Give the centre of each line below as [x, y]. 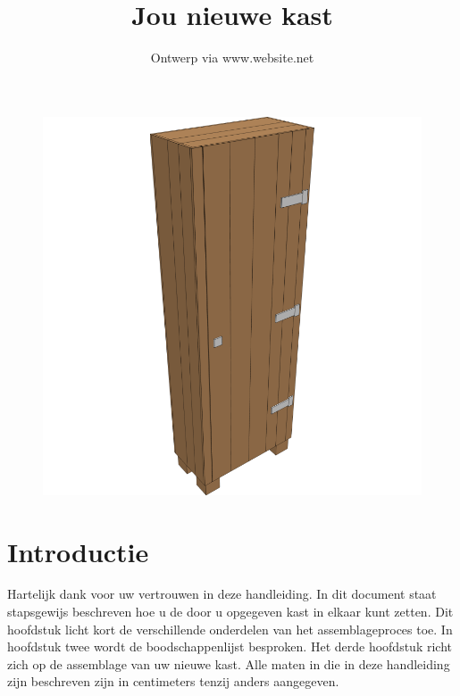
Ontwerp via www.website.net [232, 58]
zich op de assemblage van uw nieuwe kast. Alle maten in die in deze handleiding [229, 663]
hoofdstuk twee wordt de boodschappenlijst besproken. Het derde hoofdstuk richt [230, 646]
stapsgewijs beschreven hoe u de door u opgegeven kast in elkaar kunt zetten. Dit [230, 612]
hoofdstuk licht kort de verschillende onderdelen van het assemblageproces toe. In [230, 629]
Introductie [78, 551]
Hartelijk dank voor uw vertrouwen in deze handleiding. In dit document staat [222, 594]
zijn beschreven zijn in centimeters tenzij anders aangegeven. [173, 681]
